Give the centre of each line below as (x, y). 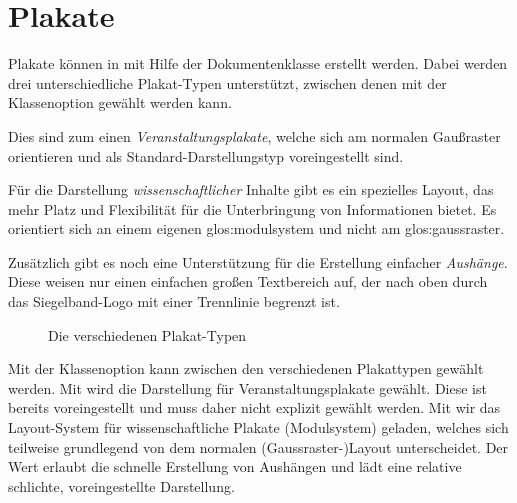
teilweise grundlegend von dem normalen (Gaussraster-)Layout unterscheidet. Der (258, 446)
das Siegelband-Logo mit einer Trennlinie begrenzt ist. (174, 301)
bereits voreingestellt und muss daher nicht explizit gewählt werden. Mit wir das (254, 407)
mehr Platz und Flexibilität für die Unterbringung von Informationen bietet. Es (252, 208)
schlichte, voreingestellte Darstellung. (121, 485)
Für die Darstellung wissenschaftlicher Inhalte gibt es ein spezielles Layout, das (251, 189)
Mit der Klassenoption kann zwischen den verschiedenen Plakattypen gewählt (246, 368)
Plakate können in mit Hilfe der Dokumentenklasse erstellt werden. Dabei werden (258, 63)
